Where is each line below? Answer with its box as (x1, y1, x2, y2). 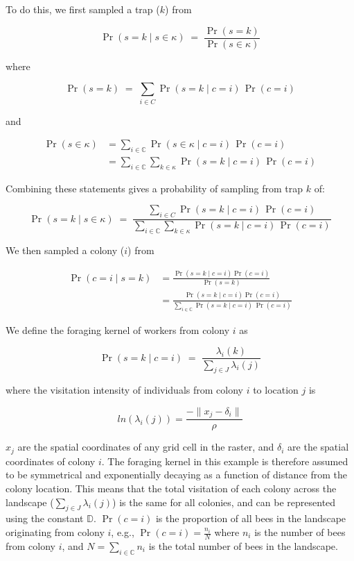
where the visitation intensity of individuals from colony (6, 383, 243, 397)
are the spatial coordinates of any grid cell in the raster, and (17, 439, 274, 454)
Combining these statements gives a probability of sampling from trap (6, 181, 303, 195)
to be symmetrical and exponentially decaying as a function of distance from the (6, 467, 348, 482)
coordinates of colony (6, 453, 96, 468)
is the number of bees (254, 525, 346, 539)
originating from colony (6, 525, 105, 539)
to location (253, 383, 299, 397)
